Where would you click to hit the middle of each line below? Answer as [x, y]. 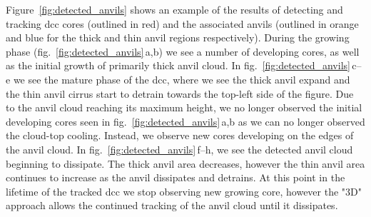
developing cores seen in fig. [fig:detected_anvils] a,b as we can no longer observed [185, 121]
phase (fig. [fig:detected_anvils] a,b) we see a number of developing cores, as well [183, 51]
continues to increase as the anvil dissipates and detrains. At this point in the [176, 177]
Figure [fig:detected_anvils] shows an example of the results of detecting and [174, 9]
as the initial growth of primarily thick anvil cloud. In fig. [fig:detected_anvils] [178, 65]
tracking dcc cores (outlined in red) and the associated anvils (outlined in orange [182, 23]
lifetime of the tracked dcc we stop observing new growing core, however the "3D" [184, 191]
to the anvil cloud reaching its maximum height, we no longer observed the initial [184, 107]
